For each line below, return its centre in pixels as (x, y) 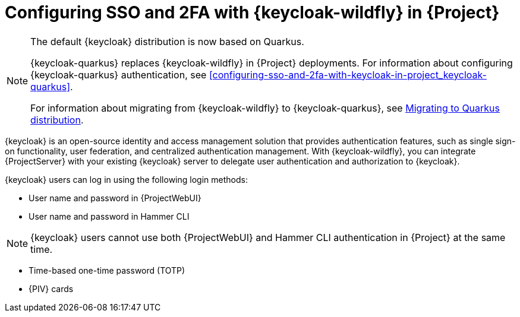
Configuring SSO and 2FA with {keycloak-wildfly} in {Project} (252, 12)
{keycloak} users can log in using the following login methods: (126, 179)
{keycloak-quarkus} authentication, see (119, 75)
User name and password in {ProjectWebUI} (115, 198)
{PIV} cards (51, 289)
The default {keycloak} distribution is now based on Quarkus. (167, 41)
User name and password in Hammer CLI (109, 216)
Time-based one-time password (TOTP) (107, 270)
